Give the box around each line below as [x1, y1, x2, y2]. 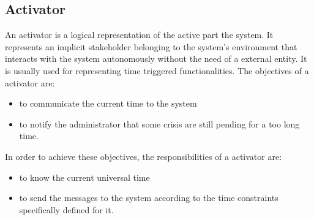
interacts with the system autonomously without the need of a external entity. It [5, 52, 307, 65]
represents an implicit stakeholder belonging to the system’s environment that [5, 40, 297, 53]
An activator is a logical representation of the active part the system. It [5, 28, 274, 41]
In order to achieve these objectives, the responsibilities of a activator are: [5, 150, 282, 162]
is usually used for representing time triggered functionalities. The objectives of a [5, 64, 309, 77]
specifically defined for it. [19, 203, 114, 216]
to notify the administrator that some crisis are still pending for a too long [19, 117, 300, 130]
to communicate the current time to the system [19, 97, 197, 110]
